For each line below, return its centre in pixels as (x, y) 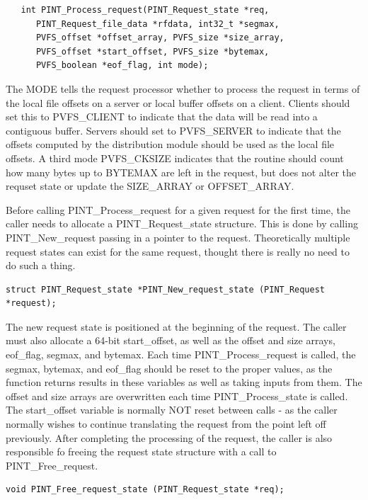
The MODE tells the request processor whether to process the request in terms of (183, 88)
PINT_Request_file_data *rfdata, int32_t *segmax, (157, 24)
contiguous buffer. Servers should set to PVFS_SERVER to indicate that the (173, 130)
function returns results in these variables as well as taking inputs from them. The (184, 382)
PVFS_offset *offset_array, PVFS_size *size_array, (160, 38)
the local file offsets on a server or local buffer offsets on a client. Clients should (178, 102)
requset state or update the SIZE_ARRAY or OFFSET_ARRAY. (150, 186)
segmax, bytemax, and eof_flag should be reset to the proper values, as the (169, 368)
